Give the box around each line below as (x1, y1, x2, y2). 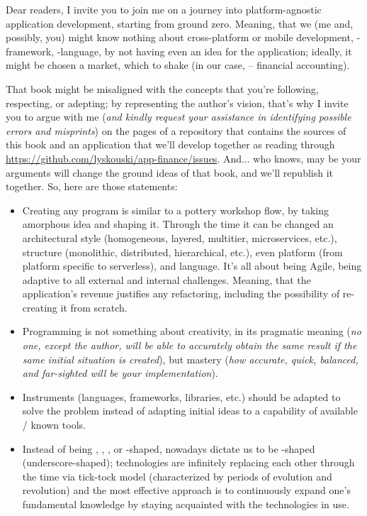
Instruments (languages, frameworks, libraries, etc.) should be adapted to (22, 389, 341, 404)
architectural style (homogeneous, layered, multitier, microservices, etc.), (22, 230, 337, 245)
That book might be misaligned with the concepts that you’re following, (6, 81, 319, 96)
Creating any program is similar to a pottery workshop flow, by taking (22, 202, 329, 217)
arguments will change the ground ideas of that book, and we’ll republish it (6, 165, 333, 180)
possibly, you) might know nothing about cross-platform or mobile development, (6, 30, 354, 45)
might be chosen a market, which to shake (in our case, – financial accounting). (6, 57, 350, 72)
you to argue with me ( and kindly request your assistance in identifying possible (6, 109, 351, 124)
